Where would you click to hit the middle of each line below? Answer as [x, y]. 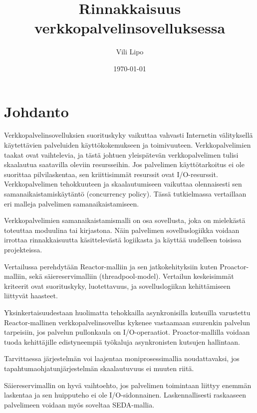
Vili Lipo [130, 52]
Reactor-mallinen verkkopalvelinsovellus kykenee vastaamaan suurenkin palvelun [127, 322]
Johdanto [36, 111]
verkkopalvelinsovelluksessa [130, 28]
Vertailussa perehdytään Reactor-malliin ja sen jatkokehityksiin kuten [111, 266]
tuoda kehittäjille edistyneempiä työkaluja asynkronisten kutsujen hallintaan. [122, 341]
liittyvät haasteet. [31, 296]
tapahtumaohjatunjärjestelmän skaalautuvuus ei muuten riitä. [99, 368]
